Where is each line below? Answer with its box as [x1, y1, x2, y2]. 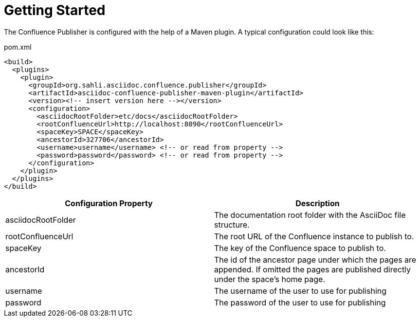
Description [295, 198, 340, 208]
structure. [214, 219, 250, 230]
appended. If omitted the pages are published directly [214, 264, 411, 274]
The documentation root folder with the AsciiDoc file [214, 210, 406, 220]
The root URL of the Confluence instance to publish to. [214, 231, 414, 241]
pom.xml [4, 42, 32, 51]
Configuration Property [65, 198, 153, 208]
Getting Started [4, 2, 106, 18]
